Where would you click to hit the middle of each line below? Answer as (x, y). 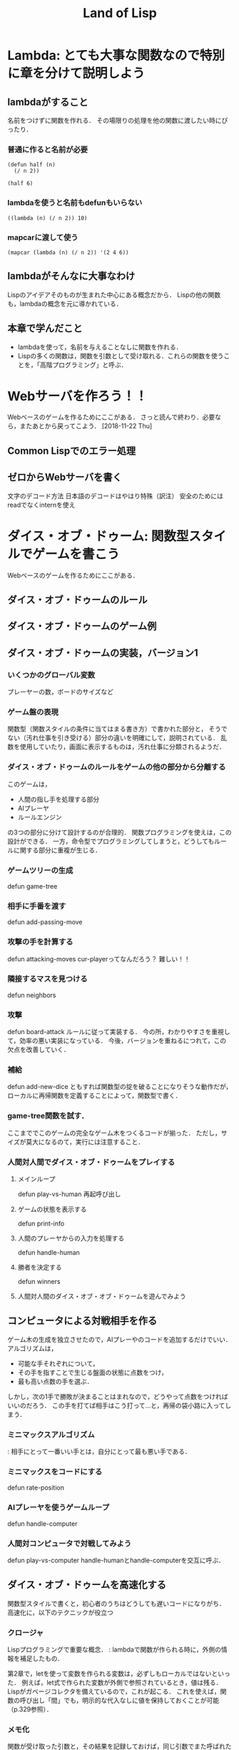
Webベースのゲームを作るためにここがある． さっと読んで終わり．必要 (111, 417)
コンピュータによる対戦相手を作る (82, 1321)
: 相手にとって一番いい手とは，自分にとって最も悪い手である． (99, 1452)
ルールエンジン (40, 817)
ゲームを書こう (76, 554)
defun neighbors (32, 995)
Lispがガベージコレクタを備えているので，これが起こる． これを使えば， (114, 1691)
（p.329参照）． (30, 1709)
